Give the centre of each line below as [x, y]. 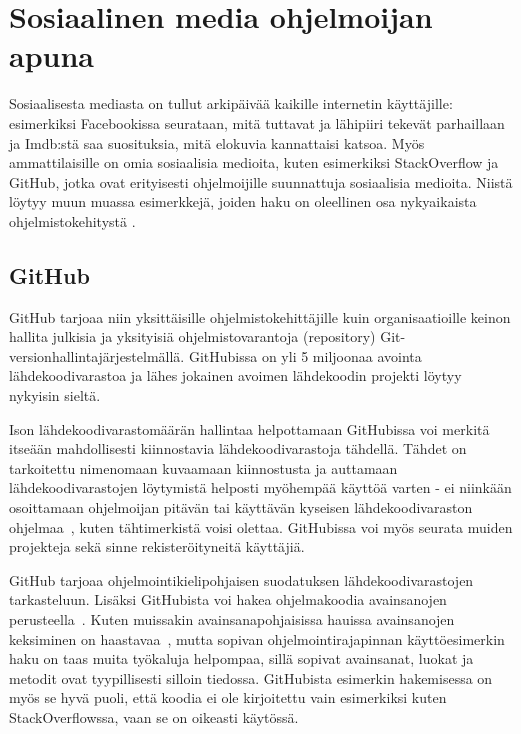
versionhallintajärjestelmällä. [97, 355]
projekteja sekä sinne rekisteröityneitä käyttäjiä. [157, 546]
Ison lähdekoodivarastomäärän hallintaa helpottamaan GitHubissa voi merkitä [249, 428]
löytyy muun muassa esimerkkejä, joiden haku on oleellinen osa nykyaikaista [243, 201]
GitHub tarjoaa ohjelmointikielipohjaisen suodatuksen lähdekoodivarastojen [241, 579]
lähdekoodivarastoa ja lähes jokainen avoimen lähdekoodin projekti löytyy [235, 375]
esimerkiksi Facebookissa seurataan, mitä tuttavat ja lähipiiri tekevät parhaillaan [257, 122]
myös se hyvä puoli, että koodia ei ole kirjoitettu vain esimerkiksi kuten [228, 697]
